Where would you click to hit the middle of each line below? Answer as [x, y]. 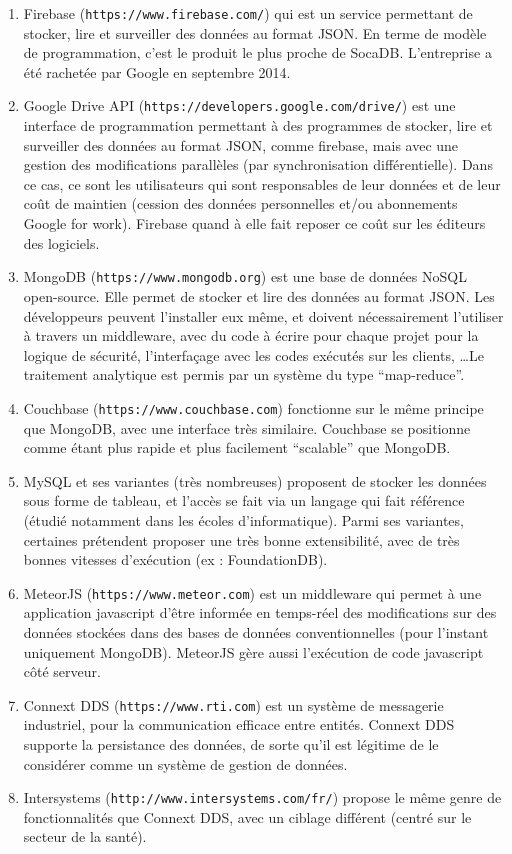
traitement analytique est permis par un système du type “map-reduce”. [244, 374]
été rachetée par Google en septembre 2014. [157, 71]
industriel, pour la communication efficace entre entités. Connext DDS [239, 724]
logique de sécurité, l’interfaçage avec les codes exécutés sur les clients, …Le [253, 354]
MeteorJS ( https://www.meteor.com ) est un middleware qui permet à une [252, 592]
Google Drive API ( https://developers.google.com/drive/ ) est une [239, 105]
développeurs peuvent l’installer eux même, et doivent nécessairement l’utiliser [263, 315]
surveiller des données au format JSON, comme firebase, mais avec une [241, 144]
